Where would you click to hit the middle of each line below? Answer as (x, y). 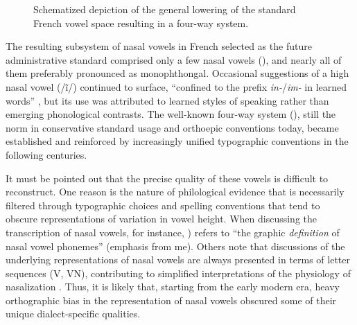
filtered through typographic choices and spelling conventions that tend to (163, 205)
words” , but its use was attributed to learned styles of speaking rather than (167, 100)
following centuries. (46, 154)
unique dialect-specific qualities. (73, 314)
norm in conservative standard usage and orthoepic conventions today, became (172, 127)
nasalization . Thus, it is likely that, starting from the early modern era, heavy (173, 287)
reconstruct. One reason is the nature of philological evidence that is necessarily (175, 192)
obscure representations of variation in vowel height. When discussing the (162, 219)
